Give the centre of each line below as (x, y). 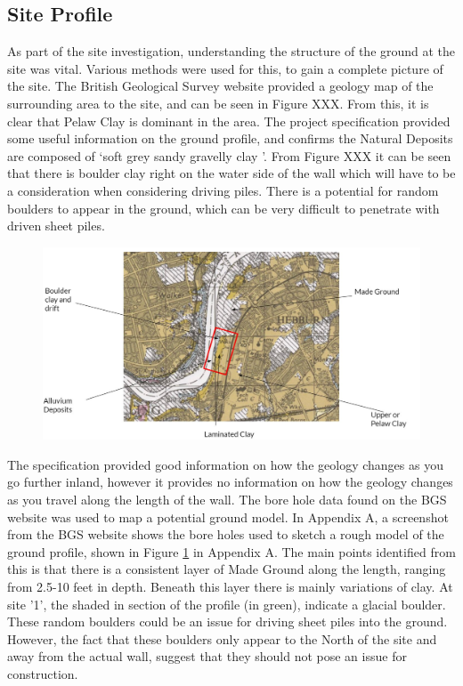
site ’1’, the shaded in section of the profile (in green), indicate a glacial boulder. (227, 604)
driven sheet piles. (56, 226)
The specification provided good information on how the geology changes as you (225, 464)
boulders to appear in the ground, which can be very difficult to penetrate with (223, 208)
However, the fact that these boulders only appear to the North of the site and (222, 638)
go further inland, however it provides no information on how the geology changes (230, 482)
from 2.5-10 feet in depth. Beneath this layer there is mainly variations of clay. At (230, 587)
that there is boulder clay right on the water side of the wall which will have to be (231, 173)
